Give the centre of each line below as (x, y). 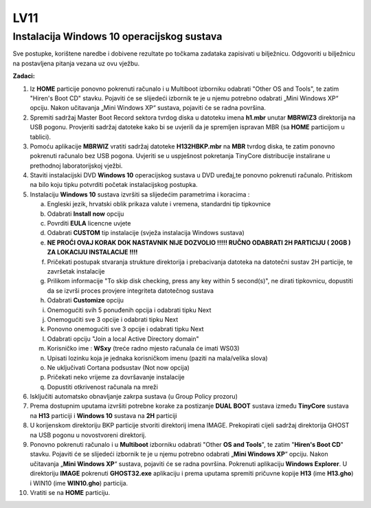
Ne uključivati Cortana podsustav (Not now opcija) (119, 367)
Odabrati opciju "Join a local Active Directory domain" (123, 339)
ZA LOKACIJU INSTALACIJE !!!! (92, 252)
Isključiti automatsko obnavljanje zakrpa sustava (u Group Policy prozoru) (134, 397)
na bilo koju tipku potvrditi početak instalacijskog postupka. (114, 185)
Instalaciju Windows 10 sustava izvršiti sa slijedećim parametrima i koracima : (140, 194)
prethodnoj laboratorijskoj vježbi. (76, 166)
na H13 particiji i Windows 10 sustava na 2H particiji (104, 415)
